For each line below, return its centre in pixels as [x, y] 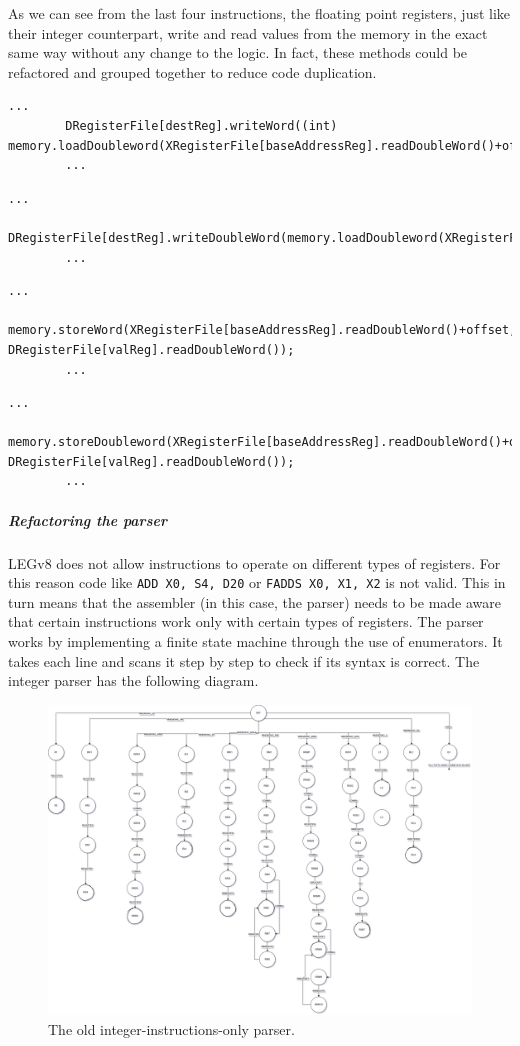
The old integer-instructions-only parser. [171, 1028]
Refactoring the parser [87, 519]
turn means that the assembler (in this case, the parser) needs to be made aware [254, 601]
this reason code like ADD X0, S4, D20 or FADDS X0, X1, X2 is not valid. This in [257, 582]
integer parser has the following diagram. [133, 680]
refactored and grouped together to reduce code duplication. [192, 71]
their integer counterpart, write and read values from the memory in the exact [248, 32]
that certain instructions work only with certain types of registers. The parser [246, 621]
